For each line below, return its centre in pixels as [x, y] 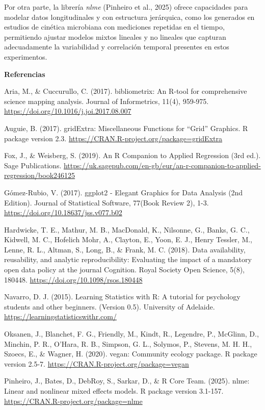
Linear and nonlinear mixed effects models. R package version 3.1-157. [114, 391]
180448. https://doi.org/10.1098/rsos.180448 [73, 279]
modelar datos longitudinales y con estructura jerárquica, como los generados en [129, 17]
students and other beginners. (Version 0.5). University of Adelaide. [110, 306]
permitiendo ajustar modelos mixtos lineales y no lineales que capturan [115, 36]
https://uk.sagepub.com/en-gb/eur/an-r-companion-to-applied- [162, 165]
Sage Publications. [33, 165]
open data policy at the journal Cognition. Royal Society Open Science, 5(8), [124, 270]
